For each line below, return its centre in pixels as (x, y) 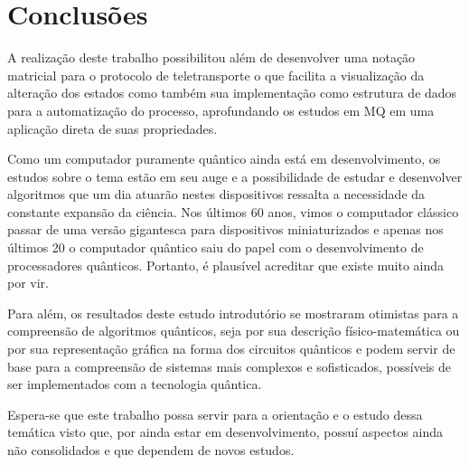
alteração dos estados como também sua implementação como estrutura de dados (232, 93)
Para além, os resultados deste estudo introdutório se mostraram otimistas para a (233, 313)
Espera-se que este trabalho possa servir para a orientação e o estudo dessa (215, 414)
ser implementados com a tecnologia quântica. (135, 384)
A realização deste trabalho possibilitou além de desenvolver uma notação (211, 57)
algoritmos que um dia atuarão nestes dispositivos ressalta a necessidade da (216, 194)
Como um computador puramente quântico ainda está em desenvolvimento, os (224, 159)
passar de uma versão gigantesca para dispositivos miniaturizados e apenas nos (225, 229)
